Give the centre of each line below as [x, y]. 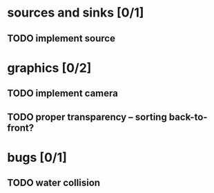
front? [21, 128]
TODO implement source [61, 38]
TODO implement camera [63, 94]
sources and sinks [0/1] [76, 13]
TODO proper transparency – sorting [87, 117]
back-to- [188, 117]
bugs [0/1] [37, 157]
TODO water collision [54, 183]
